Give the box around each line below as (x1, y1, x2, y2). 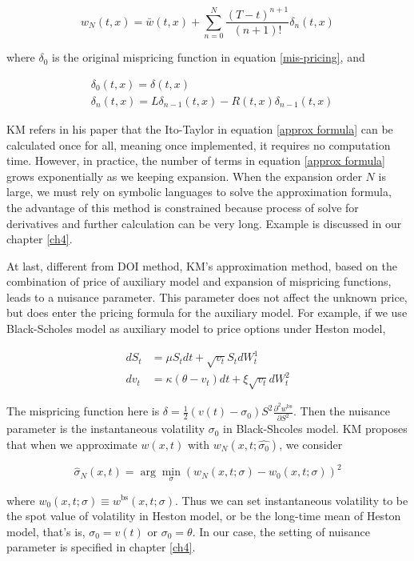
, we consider (279, 435, 343, 452)
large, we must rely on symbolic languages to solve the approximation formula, (6, 183, 392, 200)
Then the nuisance (300, 403, 391, 419)
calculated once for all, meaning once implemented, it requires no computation (6, 136, 391, 153)
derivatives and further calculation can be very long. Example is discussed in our (6, 214, 402, 231)
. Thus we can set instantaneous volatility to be (175, 491, 408, 508)
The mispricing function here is (6, 403, 160, 419)
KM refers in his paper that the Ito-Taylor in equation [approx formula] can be (6, 120, 393, 137)
